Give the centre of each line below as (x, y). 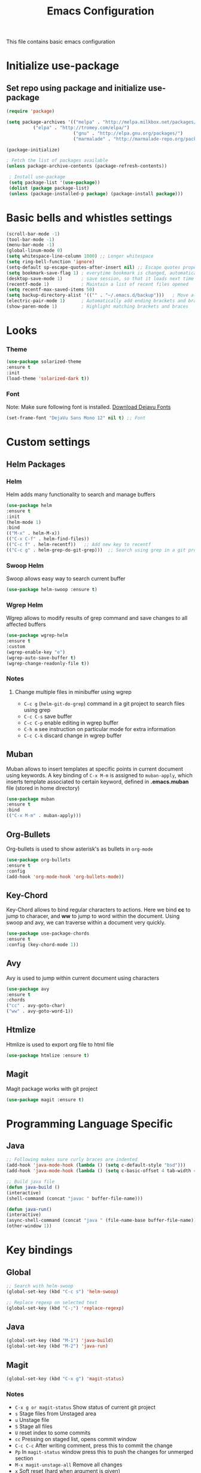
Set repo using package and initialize (76, 88)
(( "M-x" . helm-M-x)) (33, 533)
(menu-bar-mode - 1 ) (31, 245)
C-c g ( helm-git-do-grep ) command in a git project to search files (104, 703)
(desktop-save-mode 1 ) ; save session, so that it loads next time (100, 278)
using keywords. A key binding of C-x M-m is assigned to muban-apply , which (99, 775)
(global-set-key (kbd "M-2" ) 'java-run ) (57, 1346)
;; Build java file (31, 1182)
